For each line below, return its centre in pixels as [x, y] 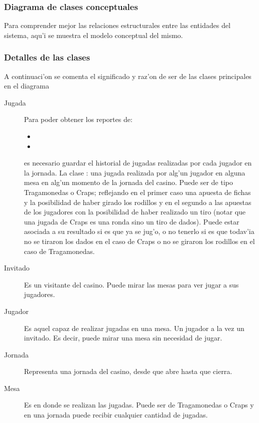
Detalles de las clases [47, 57]
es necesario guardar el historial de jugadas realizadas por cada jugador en [138, 163]
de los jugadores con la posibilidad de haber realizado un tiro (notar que [135, 212]
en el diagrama [27, 86]
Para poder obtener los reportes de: [78, 119]
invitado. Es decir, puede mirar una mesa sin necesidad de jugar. [123, 338]
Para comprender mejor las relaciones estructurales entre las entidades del [117, 25]
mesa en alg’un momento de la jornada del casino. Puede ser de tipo [128, 182]
